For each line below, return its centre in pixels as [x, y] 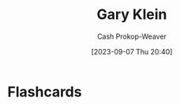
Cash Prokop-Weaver [132, 36]
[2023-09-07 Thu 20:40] [132, 51]
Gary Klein [132, 15]
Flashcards [45, 92]
